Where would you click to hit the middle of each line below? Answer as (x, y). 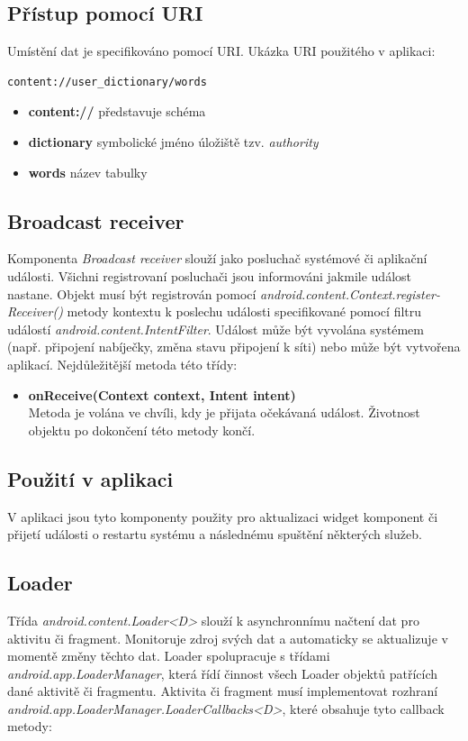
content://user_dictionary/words (107, 82)
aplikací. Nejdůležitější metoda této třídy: (122, 364)
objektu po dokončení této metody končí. (142, 430)
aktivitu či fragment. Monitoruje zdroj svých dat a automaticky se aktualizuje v (228, 638)
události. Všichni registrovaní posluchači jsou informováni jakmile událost (210, 275)
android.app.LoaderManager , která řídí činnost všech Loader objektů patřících (223, 673)
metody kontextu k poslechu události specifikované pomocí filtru (244, 311)
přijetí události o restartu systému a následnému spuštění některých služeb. (215, 534)
